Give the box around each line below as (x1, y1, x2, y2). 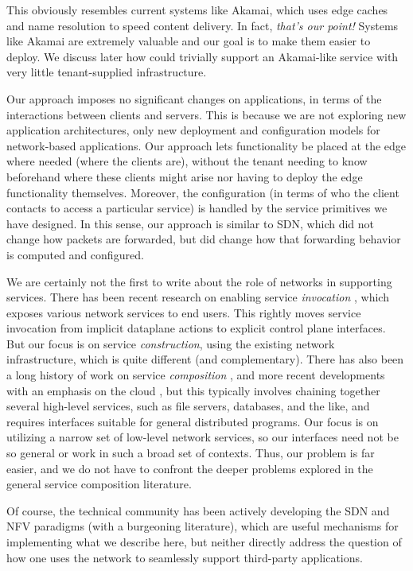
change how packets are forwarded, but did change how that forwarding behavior (6, 231, 401, 247)
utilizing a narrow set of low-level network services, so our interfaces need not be (6, 429, 399, 445)
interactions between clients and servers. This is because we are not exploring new (6, 106, 407, 122)
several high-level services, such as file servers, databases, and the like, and (6, 398, 370, 414)
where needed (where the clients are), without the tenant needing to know (6, 153, 368, 169)
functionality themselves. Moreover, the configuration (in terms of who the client (6, 184, 399, 200)
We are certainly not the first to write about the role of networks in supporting (6, 273, 392, 289)
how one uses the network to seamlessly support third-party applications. (6, 549, 363, 565)
